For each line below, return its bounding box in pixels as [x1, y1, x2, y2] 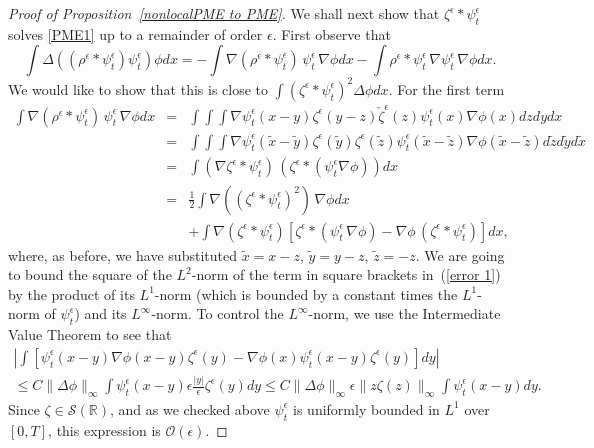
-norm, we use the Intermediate [308, 303, 501, 324]
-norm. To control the [151, 303, 284, 324]
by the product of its [8, 283, 135, 304]
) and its [74, 303, 127, 324]
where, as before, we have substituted [8, 244, 237, 265]
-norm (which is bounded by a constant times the [154, 283, 458, 304]
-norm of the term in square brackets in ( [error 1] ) [191, 264, 501, 285]
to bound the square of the [8, 264, 172, 285]
